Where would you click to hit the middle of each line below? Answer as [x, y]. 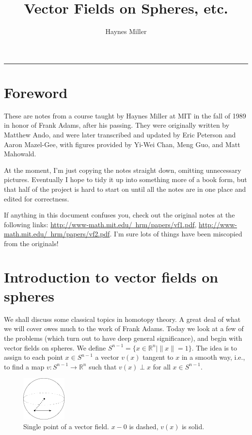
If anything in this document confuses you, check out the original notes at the [119, 215]
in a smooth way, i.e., [213, 357]
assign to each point [33, 357]
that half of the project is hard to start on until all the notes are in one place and [125, 189]
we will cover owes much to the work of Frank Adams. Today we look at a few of [124, 328]
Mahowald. [20, 154]
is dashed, [144, 426]
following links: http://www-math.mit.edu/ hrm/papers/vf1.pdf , [100, 224]
